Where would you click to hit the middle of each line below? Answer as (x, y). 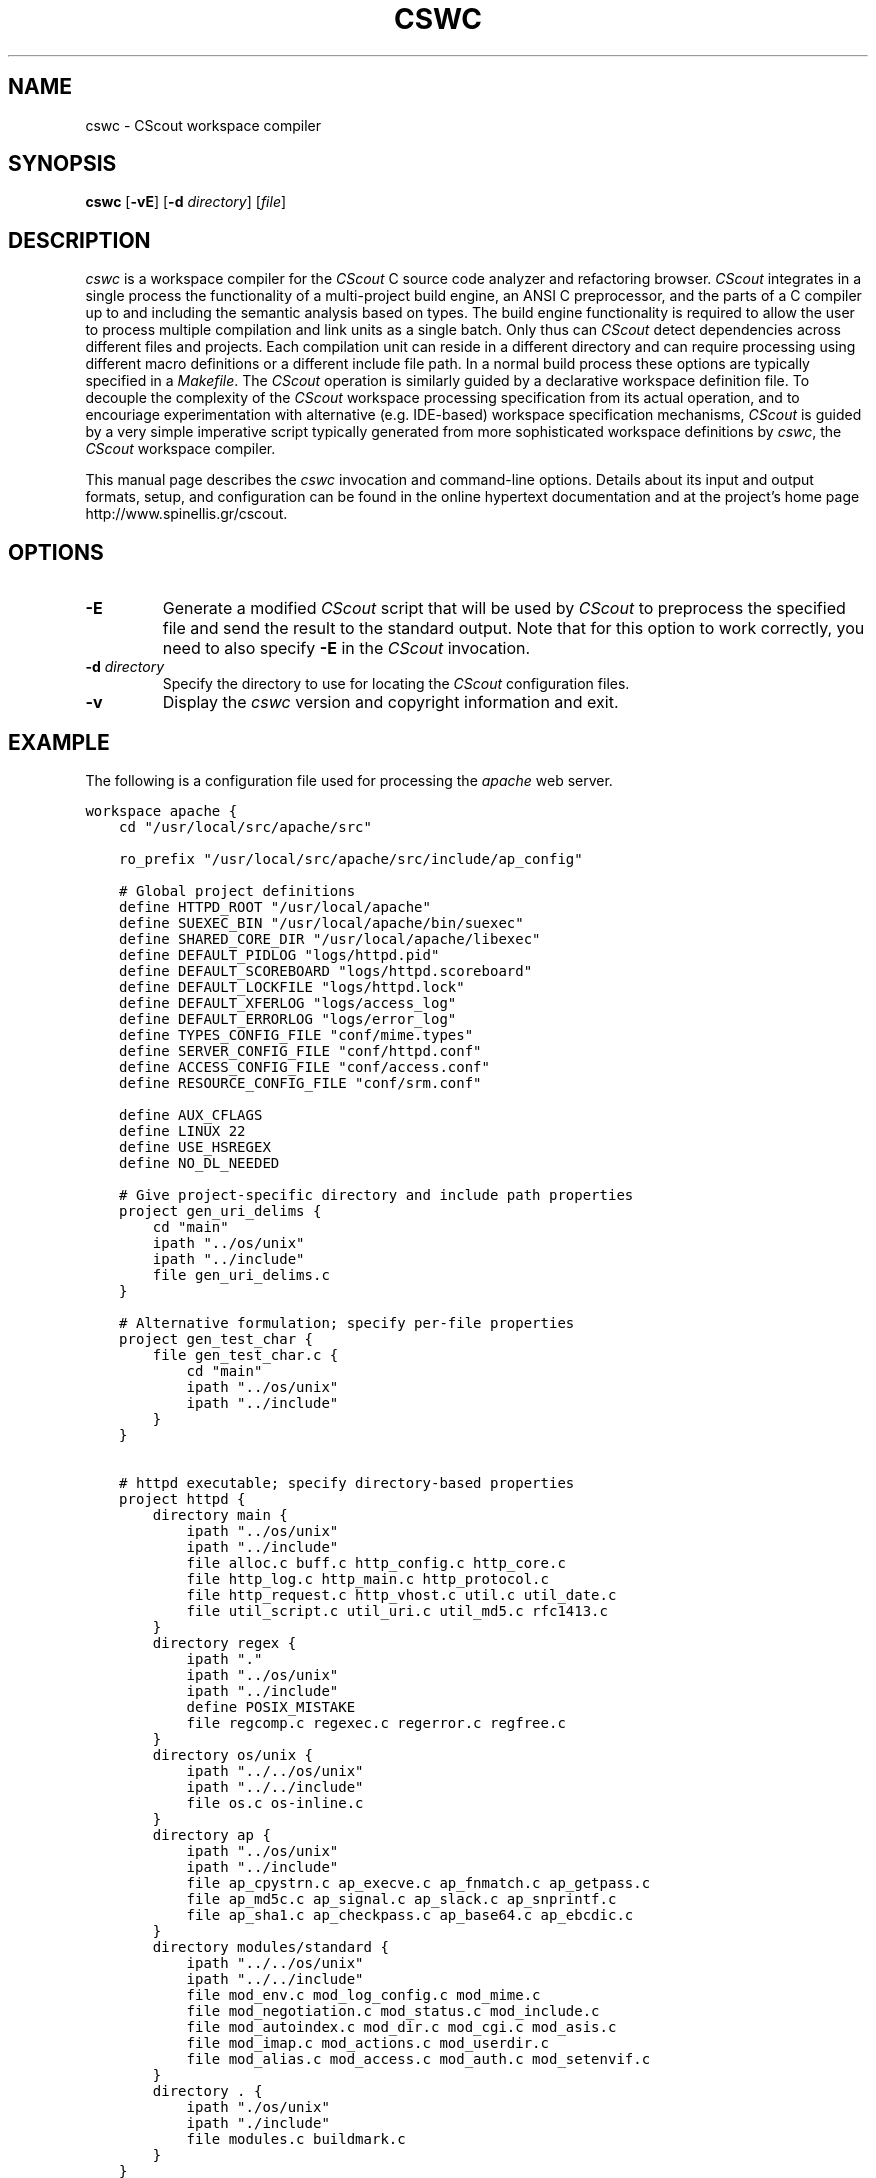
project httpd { (182, 1498)
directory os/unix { (232, 1754)
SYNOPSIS (62, 164)
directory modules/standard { (270, 1946)
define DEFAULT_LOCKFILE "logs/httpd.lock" (292, 986)
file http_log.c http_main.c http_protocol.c (367, 1578)
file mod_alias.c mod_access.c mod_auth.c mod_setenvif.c (418, 2058)
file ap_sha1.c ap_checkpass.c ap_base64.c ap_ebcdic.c (410, 1914)
